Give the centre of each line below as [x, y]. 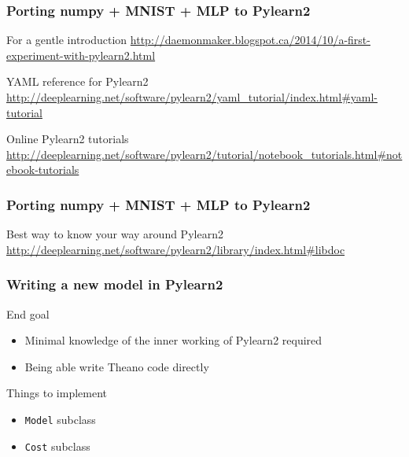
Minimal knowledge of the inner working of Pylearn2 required [173, 340]
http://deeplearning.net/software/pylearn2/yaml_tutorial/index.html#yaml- [192, 97]
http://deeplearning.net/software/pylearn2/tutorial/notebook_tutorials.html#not [204, 154]
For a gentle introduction [67, 40]
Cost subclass [57, 446]
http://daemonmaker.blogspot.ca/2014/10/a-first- [250, 40]
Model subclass [60, 419]
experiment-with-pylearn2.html [81, 55]
